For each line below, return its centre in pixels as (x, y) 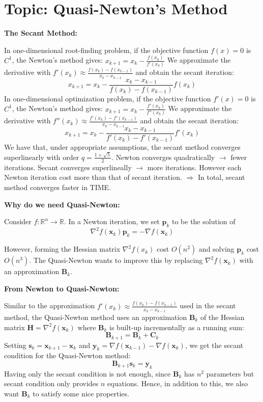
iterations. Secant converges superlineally (68, 167)
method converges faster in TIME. (58, 187)
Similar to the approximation (50, 305)
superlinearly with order (42, 157)
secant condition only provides (51, 383)
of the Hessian (222, 317)
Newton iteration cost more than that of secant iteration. (93, 177)
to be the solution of (203, 221)
